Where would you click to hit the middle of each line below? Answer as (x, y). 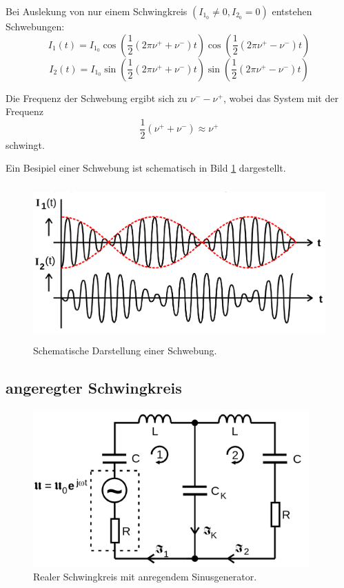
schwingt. (25, 144)
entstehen (292, 11)
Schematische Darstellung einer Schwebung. (125, 351)
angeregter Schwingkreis (94, 388)
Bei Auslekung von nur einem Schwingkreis (97, 11)
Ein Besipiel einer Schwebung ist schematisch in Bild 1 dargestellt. (146, 168)
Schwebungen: (35, 26)
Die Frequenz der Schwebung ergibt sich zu (97, 98)
